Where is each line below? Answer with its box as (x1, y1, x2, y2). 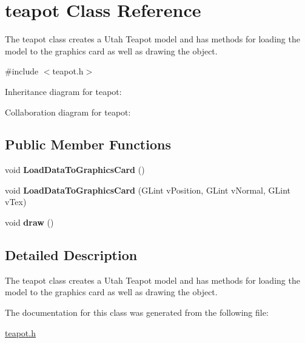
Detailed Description (5, 246, 138, 264)
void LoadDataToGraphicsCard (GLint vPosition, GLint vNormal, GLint (5, 183, 290, 196)
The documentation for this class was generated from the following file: (5, 306, 269, 319)
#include (5, 65, 39, 77)
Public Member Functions (5, 135, 171, 154)
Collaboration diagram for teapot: (5, 105, 131, 118)
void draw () (5, 216, 54, 229)
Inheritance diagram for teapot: (5, 85, 122, 97)
